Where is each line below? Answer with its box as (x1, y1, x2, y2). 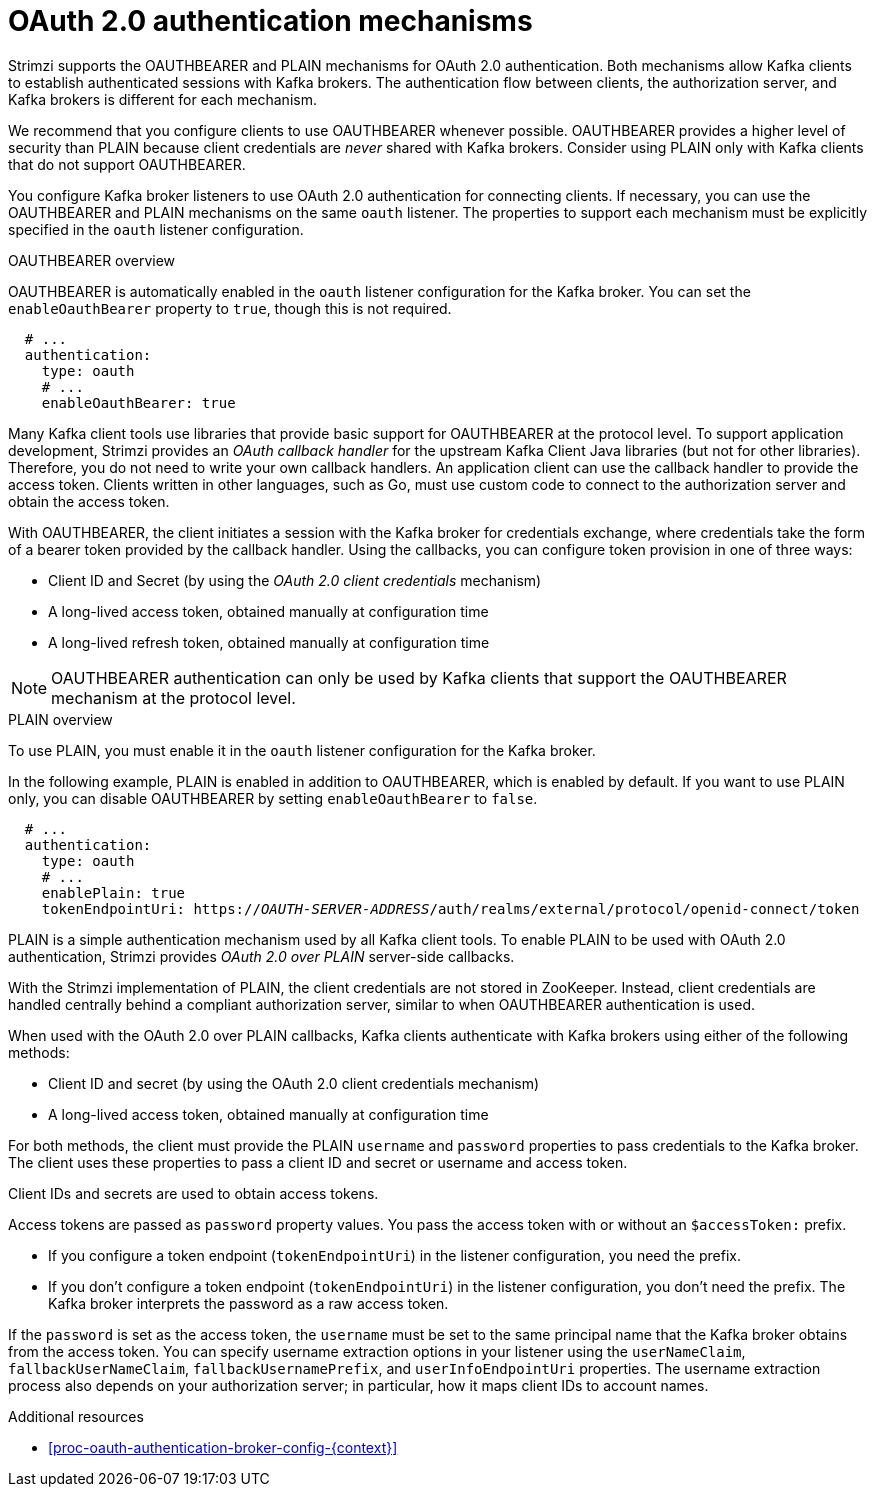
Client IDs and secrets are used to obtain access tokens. (8, 1184, 379, 1202)
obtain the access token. (8, 492, 170, 510)
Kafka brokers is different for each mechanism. (8, 90, 317, 108)
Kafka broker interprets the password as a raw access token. (48, 1294, 449, 1312)
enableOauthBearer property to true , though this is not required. (8, 299, 452, 317)
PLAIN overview (8, 710, 113, 728)
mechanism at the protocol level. (51, 687, 296, 708)
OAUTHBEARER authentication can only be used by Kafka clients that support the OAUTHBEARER (51, 667, 787, 688)
